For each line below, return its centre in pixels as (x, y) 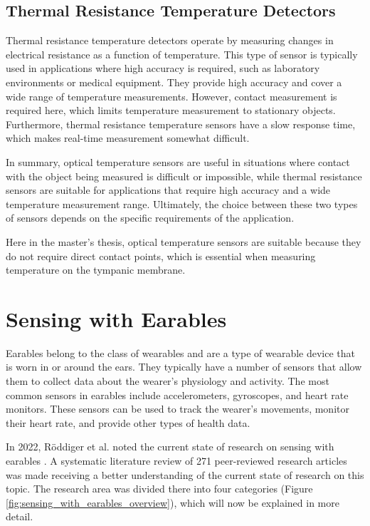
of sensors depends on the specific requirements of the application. (150, 218)
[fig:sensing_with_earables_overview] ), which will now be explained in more (173, 502)
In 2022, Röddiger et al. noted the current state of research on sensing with (170, 447)
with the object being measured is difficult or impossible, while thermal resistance (184, 176)
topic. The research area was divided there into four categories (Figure (159, 489)
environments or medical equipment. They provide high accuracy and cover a (174, 82)
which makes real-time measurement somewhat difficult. (128, 138)
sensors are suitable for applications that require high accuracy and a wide (168, 190)
